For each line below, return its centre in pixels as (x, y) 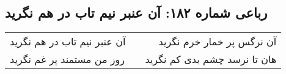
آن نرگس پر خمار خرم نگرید (218, 42)
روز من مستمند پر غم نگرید (67, 59)
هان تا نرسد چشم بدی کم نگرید (211, 59)
